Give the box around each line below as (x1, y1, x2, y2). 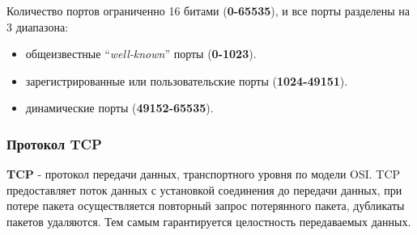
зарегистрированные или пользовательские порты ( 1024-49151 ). (25, 72, 348, 89)
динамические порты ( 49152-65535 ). (25, 99, 214, 116)
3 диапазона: (6, 18, 69, 35)
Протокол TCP (6, 133, 102, 153)
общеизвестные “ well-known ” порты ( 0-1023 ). (25, 45, 257, 62)
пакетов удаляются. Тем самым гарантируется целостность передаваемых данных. (6, 212, 411, 229)
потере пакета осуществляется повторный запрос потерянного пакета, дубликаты (6, 197, 405, 214)
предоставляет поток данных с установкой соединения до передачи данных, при (6, 181, 402, 198)
